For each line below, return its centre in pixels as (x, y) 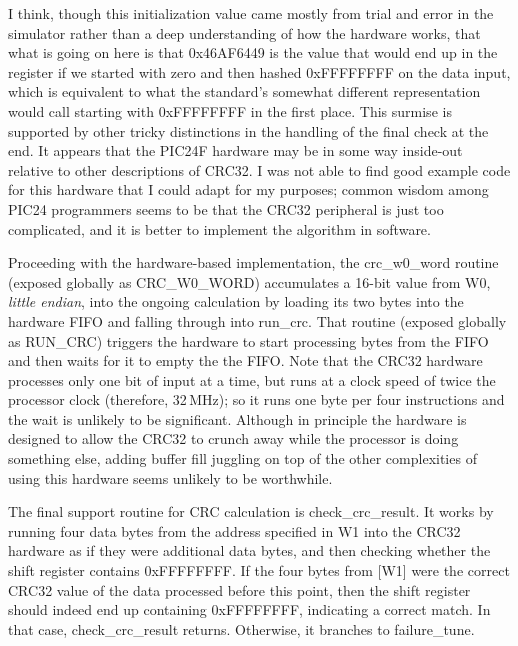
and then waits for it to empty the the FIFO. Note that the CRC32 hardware (245, 360)
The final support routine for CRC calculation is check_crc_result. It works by (251, 511)
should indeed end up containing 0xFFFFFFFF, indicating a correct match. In (249, 609)
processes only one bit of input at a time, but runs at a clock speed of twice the (252, 379)
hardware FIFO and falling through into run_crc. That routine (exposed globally (257, 320)
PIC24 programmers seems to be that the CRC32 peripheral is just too (226, 208)
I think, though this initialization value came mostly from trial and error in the (251, 13)
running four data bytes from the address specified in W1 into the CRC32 (234, 530)
